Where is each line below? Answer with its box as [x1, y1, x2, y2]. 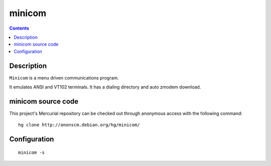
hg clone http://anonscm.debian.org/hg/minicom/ [18, 122, 140, 128]
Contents [9, 25, 30, 31]
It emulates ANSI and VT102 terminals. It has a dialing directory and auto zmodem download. [9, 84, 201, 90]
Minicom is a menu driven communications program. [9, 74, 119, 80]
